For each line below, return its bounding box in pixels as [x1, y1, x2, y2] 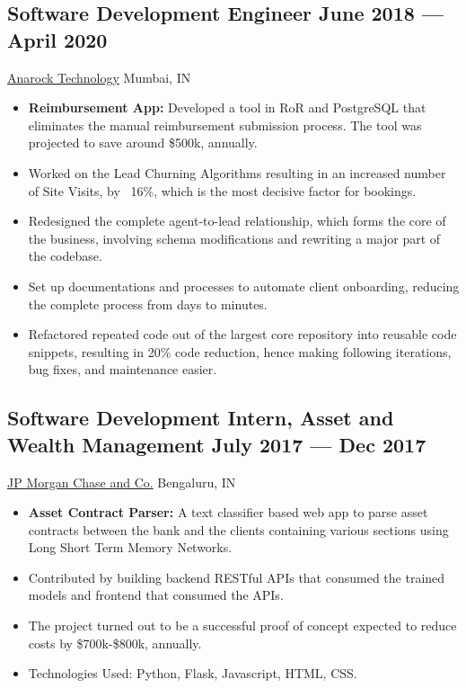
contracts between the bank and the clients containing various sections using [28, 520, 449, 539]
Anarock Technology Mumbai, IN [7, 67, 191, 86]
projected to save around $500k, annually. [28, 133, 258, 152]
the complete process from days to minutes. [28, 294, 268, 313]
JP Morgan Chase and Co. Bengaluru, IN [7, 472, 236, 491]
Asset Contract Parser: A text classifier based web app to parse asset [28, 503, 428, 522]
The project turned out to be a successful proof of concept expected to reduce [28, 616, 457, 635]
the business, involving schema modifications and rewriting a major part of [28, 228, 441, 247]
